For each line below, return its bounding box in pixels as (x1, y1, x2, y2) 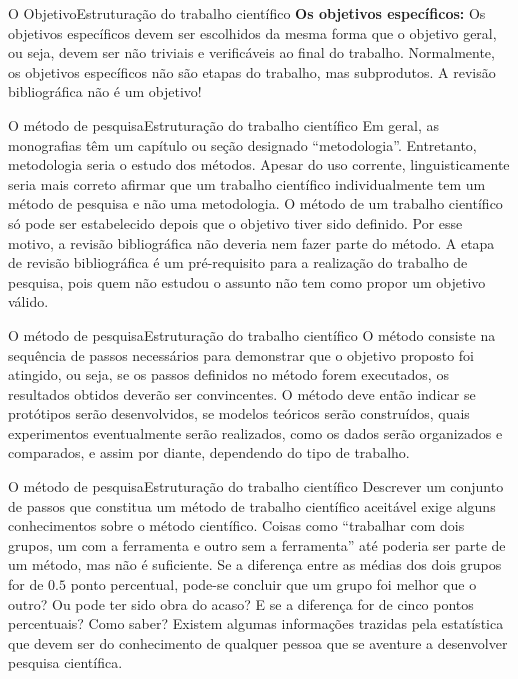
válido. (8, 291, 49, 312)
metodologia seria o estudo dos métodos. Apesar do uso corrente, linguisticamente (8, 154, 510, 175)
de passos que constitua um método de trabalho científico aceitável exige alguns (8, 495, 496, 516)
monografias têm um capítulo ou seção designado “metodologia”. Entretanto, (8, 134, 477, 155)
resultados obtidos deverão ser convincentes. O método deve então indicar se (8, 383, 476, 404)
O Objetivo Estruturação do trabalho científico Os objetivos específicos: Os (8, 3, 486, 23)
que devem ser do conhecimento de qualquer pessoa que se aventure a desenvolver (8, 632, 508, 653)
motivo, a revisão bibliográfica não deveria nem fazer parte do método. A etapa (8, 232, 495, 253)
